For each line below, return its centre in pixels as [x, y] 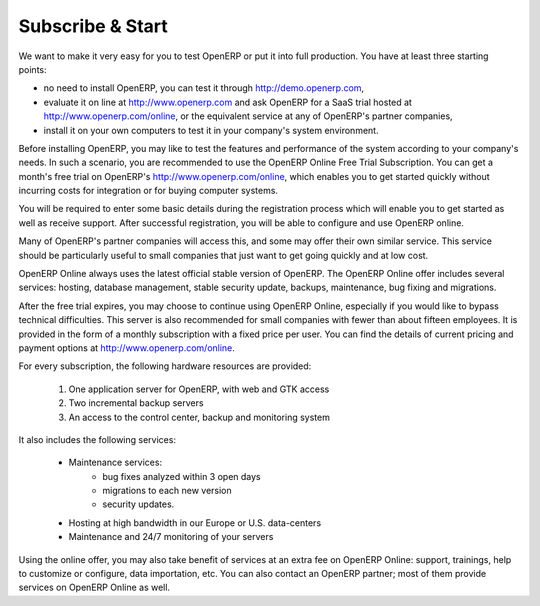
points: [32, 69]
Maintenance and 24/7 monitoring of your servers [171, 537]
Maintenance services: [115, 462]
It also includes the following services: [97, 439]
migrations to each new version [167, 491]
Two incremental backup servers [136, 403]
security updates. [138, 504]
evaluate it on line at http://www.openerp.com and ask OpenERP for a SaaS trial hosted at [227, 102]
